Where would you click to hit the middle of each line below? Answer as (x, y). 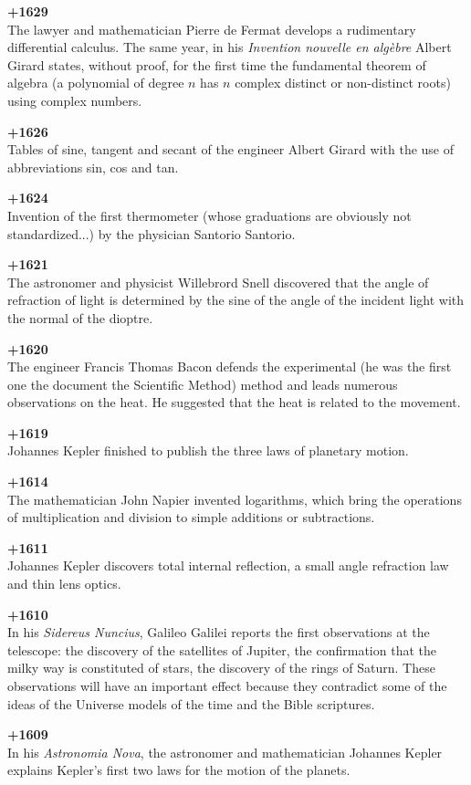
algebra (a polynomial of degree (96, 83)
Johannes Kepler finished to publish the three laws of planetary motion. (208, 450)
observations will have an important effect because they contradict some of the (227, 686)
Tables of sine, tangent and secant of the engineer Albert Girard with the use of (231, 149)
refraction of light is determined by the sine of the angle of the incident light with (236, 300)
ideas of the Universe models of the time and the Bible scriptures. (191, 703)
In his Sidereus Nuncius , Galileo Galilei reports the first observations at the (219, 632)
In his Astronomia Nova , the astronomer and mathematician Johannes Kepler (225, 752)
